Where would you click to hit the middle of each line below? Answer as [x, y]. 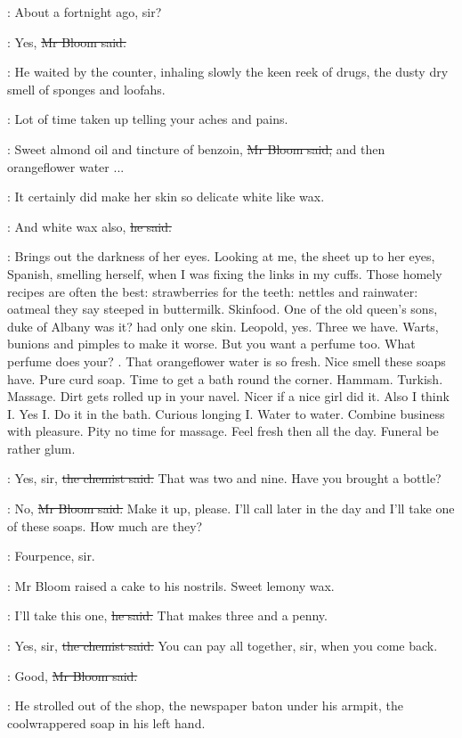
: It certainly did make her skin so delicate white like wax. [166, 197]
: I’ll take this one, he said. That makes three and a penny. [167, 615]
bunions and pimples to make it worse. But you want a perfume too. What [211, 344]
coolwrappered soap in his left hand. [106, 722]
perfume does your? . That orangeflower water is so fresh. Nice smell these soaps [227, 361]
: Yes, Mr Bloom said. [67, 41]
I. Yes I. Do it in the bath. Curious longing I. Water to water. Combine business [226, 413]
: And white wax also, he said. [89, 226]
